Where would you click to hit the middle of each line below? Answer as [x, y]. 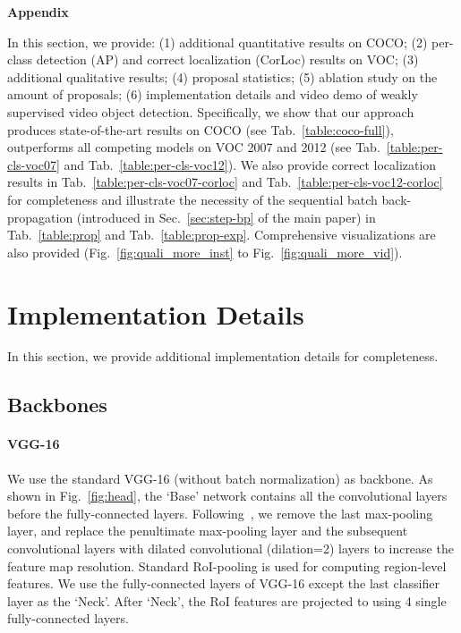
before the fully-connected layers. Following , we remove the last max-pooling [220, 513]
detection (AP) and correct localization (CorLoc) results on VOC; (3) [227, 59]
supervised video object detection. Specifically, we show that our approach [211, 111]
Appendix [38, 12]
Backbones [57, 405]
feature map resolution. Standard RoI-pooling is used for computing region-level [227, 565]
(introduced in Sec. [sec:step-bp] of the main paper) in [226, 217]
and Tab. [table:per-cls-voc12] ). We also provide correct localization [250, 164]
